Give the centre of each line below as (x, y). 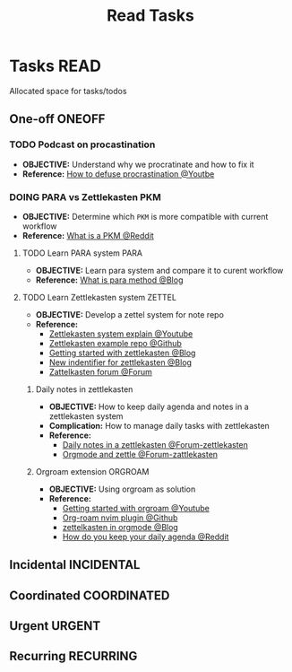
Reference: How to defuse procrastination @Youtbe (118, 174)
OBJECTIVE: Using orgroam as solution (122, 489)
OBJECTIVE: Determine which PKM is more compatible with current (145, 216)
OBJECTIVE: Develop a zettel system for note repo (129, 314)
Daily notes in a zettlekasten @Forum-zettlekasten (155, 444)
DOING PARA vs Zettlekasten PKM (85, 196)
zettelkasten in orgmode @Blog (120, 527)
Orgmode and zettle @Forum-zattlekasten (140, 454)
